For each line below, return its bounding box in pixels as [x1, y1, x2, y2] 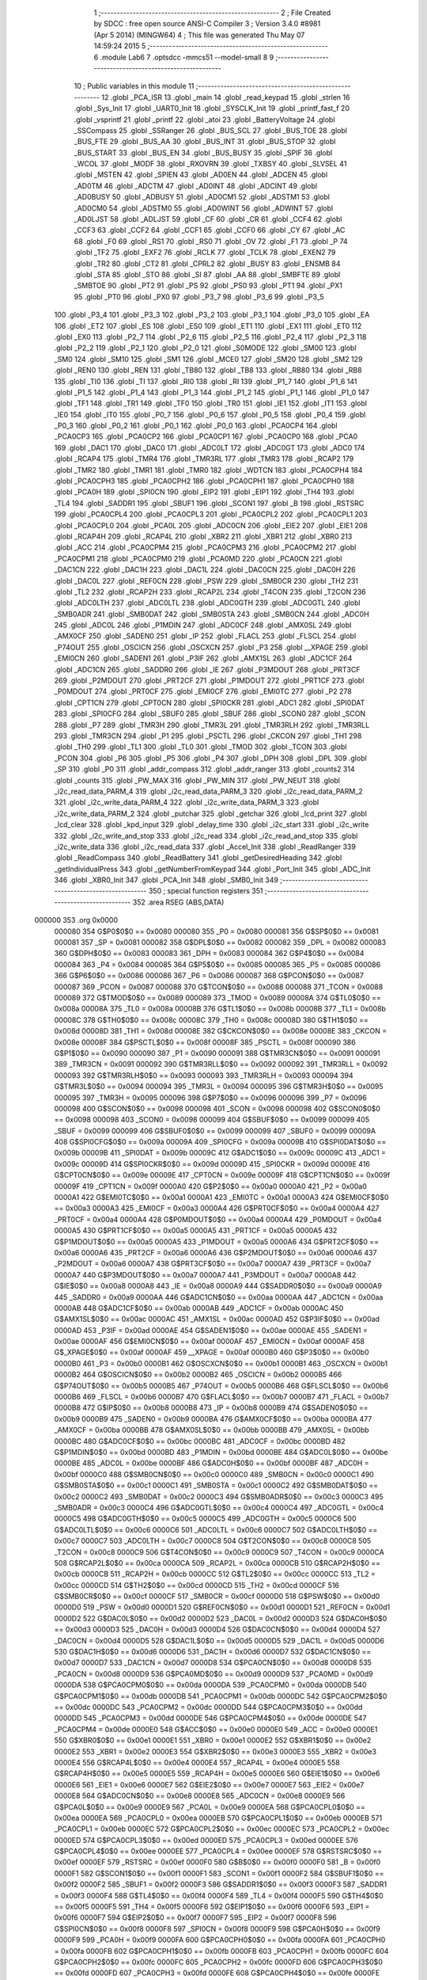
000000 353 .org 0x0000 [34, 916, 119, 925]
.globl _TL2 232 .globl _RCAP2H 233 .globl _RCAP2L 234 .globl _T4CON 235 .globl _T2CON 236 [54, 587, 367, 596]
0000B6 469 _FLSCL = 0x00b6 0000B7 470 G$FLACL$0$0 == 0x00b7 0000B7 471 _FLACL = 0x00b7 [54, 1392, 389, 1402]
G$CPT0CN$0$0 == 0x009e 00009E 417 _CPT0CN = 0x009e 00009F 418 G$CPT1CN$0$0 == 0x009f [54, 1171, 391, 1180]
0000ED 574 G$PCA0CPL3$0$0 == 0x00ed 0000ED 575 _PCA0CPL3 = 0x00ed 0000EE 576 [54, 1835, 359, 1845]
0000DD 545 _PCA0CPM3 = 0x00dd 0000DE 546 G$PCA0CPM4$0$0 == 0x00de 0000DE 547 [54, 1713, 367, 1723]
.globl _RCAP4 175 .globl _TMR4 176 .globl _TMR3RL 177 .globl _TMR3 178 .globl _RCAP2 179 [54, 454, 354, 463]
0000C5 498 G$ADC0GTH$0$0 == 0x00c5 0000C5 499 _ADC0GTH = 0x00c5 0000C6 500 [54, 1514, 357, 1524]
